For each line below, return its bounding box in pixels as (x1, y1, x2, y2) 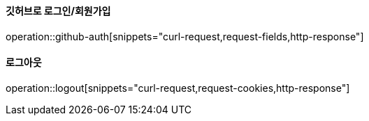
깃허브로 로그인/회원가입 (6, 5, 111, 17)
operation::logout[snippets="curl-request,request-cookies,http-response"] (6, 81, 350, 94)
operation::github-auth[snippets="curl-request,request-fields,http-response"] (6, 30, 364, 42)
